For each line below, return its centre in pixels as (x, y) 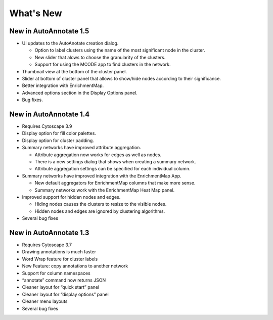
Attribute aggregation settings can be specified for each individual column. (112, 169)
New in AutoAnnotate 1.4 (50, 114)
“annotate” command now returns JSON (64, 280)
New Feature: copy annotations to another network (75, 266)
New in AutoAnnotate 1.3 (49, 233)
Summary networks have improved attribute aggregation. (82, 148)
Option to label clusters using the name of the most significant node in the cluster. (120, 50)
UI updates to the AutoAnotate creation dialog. (70, 43)
